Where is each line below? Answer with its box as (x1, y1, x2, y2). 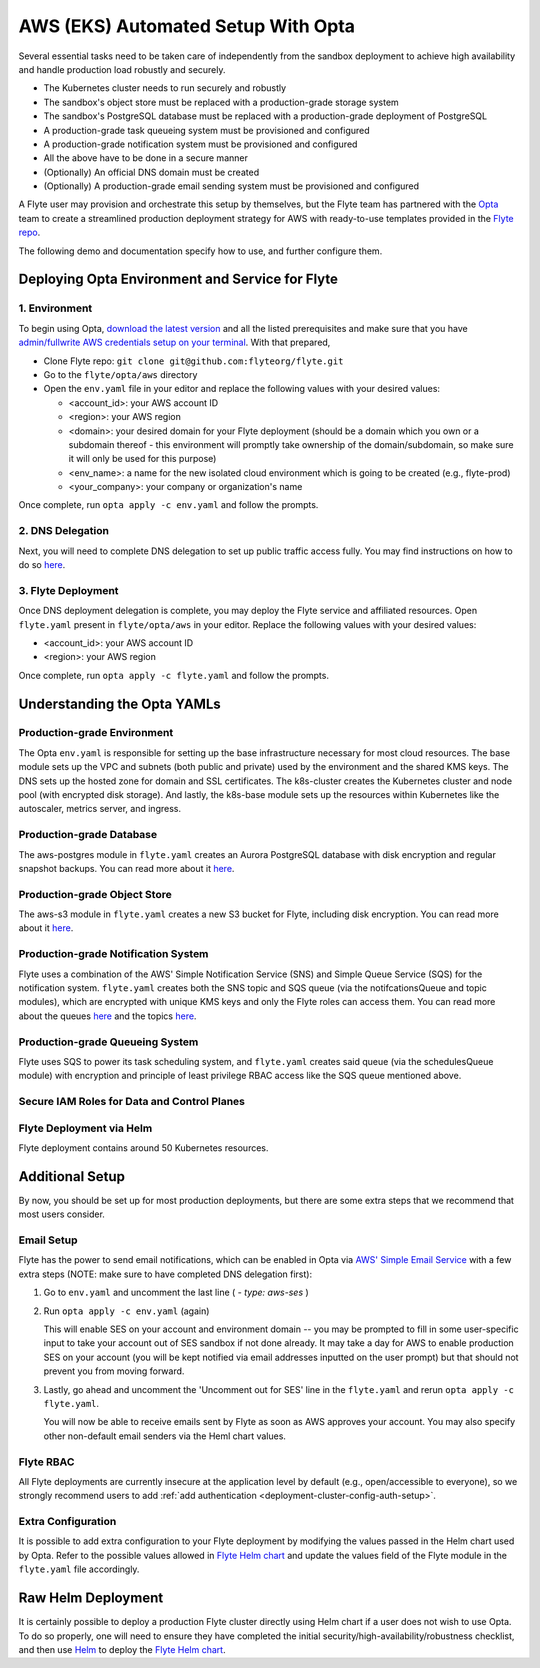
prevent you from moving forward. (43, 1365, 185, 1377)
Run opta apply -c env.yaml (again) (43, 1305, 210, 1317)
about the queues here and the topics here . (18, 1010, 197, 1022)
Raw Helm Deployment (18, 1590, 164, 1607)
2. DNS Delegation (18, 524, 110, 538)
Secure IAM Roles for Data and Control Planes (18, 1095, 245, 1109)
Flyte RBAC (18, 1455, 75, 1469)
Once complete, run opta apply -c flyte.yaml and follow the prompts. (18, 669, 330, 681)
